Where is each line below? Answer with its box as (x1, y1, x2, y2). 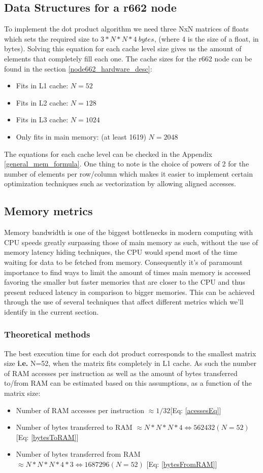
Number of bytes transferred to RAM (16, 422, 133, 432)
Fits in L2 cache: (16, 97, 69, 108)
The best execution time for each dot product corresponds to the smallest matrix (4, 348, 256, 358)
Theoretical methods (4, 328, 90, 341)
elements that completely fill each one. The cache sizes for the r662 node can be (4, 53, 252, 63)
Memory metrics (4, 203, 93, 219)
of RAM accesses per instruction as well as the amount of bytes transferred (4, 367, 238, 378)
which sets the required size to (4, 33, 98, 44)
